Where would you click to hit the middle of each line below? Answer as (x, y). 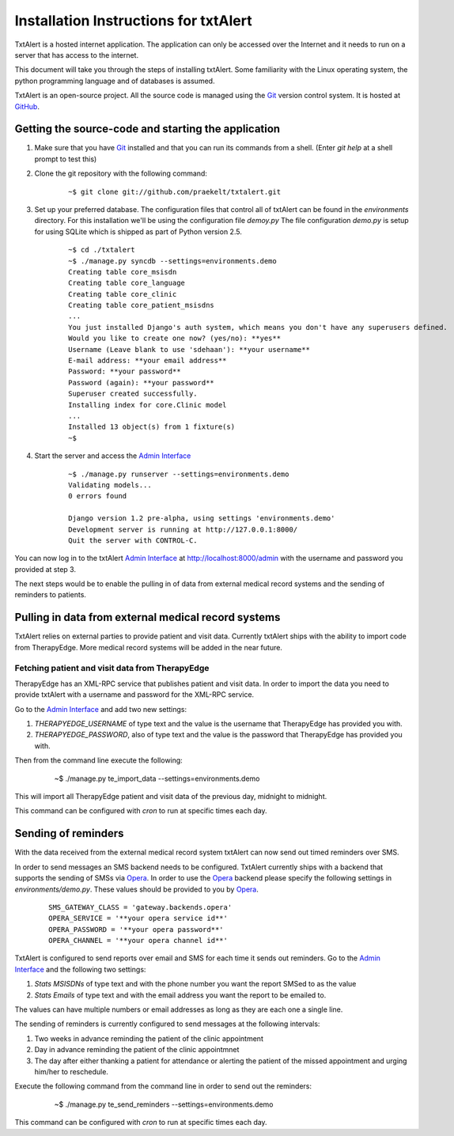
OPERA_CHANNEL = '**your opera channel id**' (138, 941)
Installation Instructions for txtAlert (133, 21)
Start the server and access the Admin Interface (113, 456)
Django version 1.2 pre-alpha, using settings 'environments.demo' (202, 519)
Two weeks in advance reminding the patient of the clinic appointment (149, 1038)
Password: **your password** (125, 371)
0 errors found (98, 496)
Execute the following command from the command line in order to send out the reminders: (163, 1086)
